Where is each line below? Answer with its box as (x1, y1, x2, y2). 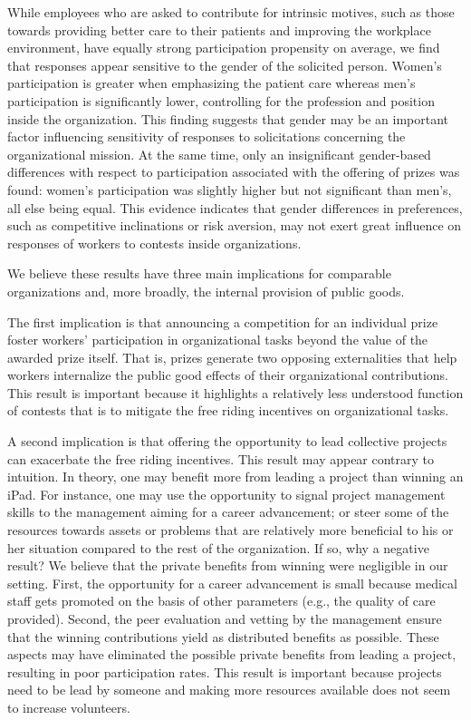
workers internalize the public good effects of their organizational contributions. (7, 365, 448, 384)
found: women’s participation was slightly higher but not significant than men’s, (7, 180, 452, 199)
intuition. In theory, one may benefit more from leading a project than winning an (7, 467, 464, 486)
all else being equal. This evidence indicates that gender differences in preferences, (7, 198, 463, 217)
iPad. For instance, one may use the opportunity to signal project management (7, 484, 446, 503)
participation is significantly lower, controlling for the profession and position (7, 91, 435, 110)
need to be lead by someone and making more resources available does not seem (7, 680, 451, 699)
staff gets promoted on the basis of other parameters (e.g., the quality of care (7, 591, 436, 610)
